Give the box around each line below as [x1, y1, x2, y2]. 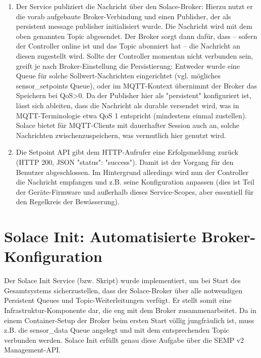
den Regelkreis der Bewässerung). [16, 196, 120, 207]
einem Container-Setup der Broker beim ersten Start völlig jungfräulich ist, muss [4, 315, 254, 325]
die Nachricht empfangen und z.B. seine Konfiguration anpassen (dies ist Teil [16, 176, 254, 187]
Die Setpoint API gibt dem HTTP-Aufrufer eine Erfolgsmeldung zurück [16, 147, 238, 157]
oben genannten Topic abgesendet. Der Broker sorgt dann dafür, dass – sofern [16, 30, 257, 41]
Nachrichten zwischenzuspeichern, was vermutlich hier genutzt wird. [16, 129, 226, 140]
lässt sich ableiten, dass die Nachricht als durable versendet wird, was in [16, 100, 239, 110]
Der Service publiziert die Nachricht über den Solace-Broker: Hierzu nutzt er [16, 1, 253, 11]
